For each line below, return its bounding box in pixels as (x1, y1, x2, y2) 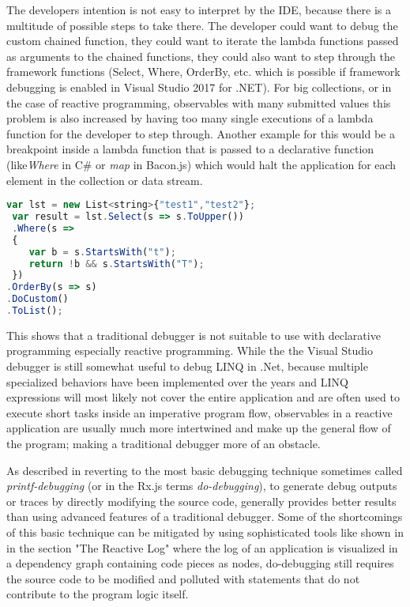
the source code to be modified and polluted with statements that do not (6, 570, 360, 586)
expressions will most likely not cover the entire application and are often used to (6, 389, 400, 405)
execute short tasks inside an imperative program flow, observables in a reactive (6, 404, 393, 420)
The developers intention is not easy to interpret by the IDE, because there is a (6, 2, 392, 17)
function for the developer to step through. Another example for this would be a (6, 125, 395, 141)
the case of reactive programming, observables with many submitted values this (6, 94, 391, 111)
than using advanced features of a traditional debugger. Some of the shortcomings (6, 508, 403, 525)
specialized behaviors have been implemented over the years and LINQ (6, 373, 348, 390)
